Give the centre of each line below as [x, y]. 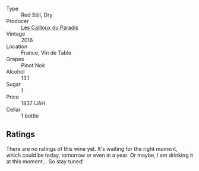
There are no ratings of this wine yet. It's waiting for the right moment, [92, 148]
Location [17, 46]
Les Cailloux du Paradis [50, 27]
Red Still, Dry [37, 15]
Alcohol [15, 72]
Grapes [15, 59]
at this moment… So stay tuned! [45, 161]
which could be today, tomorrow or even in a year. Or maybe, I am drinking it [100, 155]
